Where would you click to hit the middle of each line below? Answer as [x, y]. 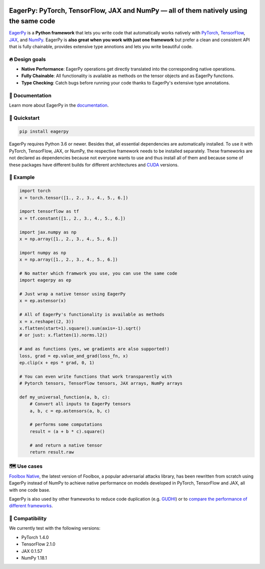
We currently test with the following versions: [55, 528]
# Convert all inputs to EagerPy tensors [80, 404]
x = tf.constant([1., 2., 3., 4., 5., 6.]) [73, 218]
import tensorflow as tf [49, 212]
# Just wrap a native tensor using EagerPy [73, 294]
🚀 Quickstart [24, 118]
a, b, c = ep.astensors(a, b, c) [70, 411]
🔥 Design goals [27, 59]
